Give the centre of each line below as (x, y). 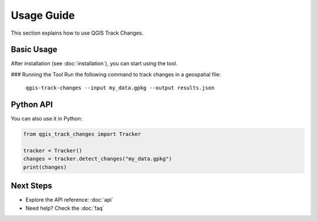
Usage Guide (43, 15)
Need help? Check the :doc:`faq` (65, 208)
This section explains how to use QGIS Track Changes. (77, 33)
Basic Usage (34, 50)
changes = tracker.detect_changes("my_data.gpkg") (98, 159)
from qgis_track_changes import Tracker (82, 134)
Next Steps (31, 186)
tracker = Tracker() (53, 150)
